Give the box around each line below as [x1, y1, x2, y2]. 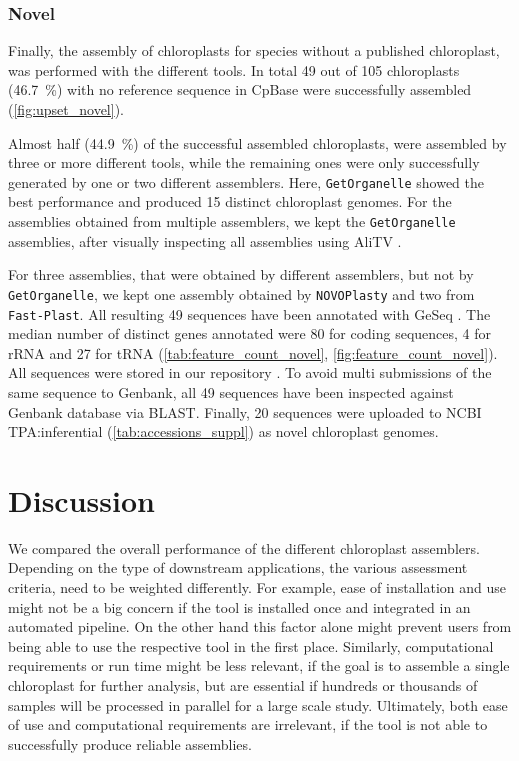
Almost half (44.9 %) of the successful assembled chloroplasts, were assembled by [8, 132, 507, 153]
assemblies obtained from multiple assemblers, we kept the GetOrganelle [8, 211, 456, 232]
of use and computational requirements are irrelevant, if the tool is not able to [8, 714, 488, 735]
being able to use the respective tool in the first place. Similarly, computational [8, 635, 494, 656]
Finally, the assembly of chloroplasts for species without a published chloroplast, [8, 40, 500, 61]
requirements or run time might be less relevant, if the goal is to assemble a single [8, 655, 510, 676]
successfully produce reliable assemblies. [8, 733, 252, 754]
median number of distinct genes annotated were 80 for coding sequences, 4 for [8, 323, 492, 344]
